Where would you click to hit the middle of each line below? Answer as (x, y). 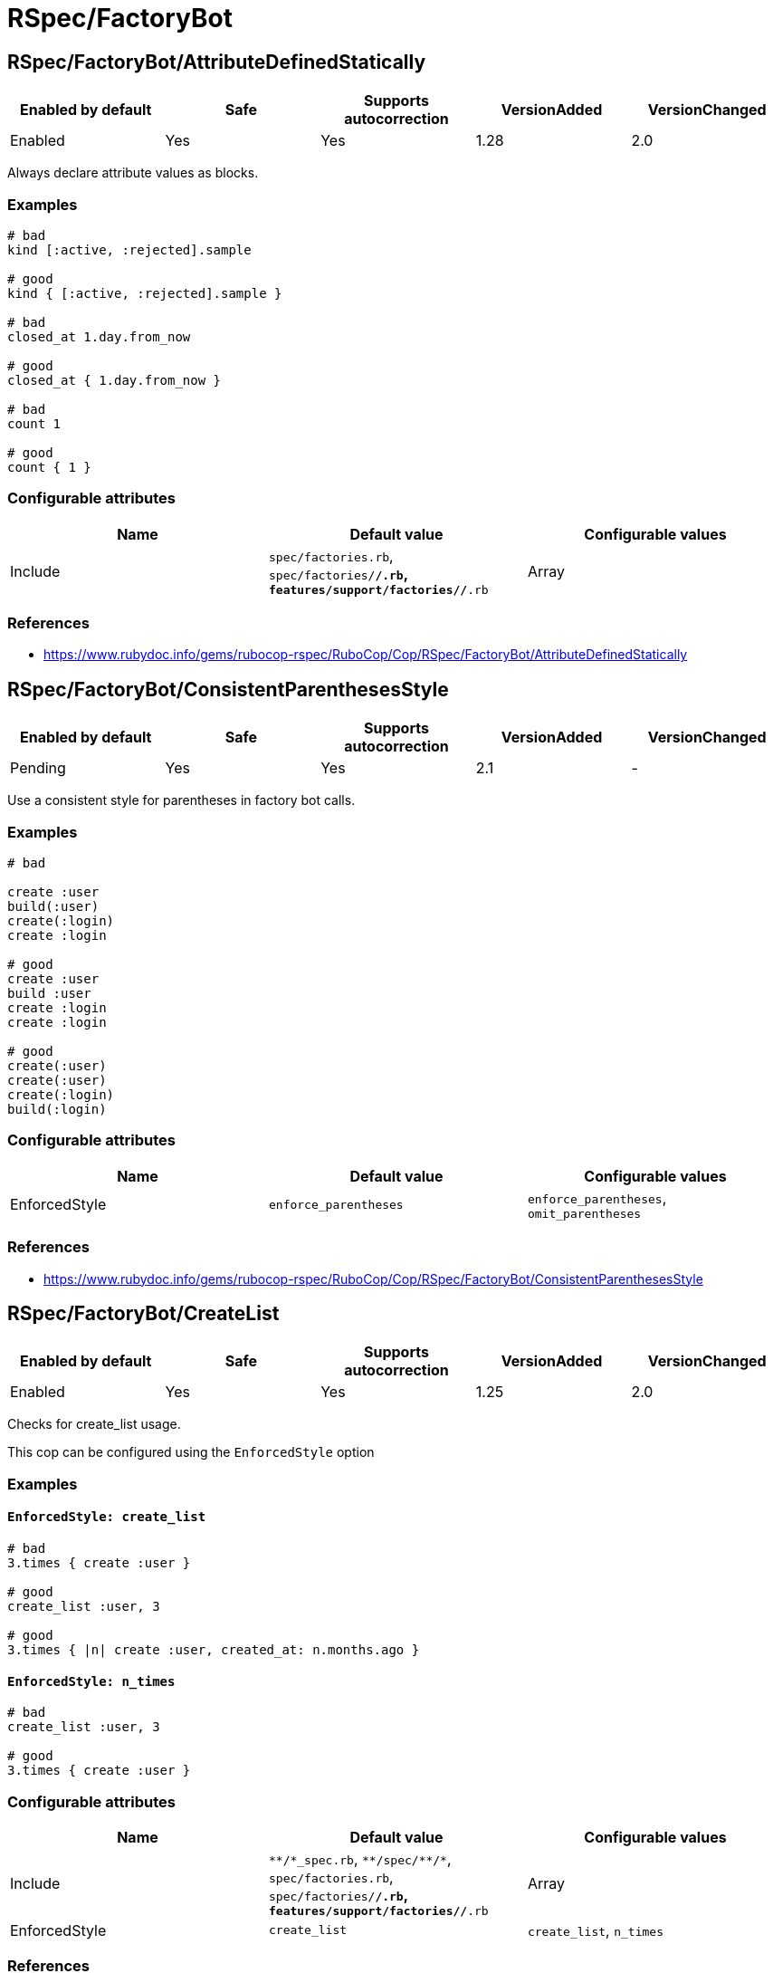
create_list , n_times (595, 1930)
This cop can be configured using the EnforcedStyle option (191, 1452)
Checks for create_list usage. (94, 1424)
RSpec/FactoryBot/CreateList (143, 1313)
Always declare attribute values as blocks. (133, 173)
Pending (38, 768)
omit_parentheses (584, 1213)
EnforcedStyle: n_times (91, 1681)
